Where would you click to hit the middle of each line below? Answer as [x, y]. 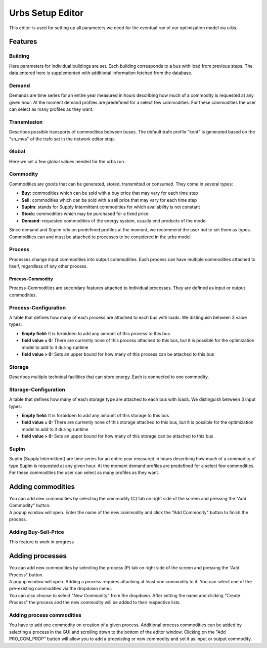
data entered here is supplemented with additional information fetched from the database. [101, 73]
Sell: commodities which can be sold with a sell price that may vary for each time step [109, 200]
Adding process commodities [45, 615]
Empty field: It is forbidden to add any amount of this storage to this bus [95, 416]
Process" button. [26, 575]
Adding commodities [42, 487]
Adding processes [38, 556]
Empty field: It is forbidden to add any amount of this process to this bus [96, 333]
